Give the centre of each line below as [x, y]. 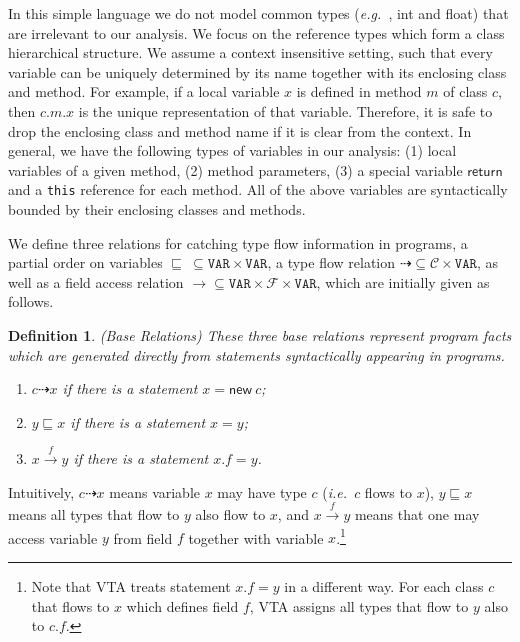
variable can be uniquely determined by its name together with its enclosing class [257, 71]
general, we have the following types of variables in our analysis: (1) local [232, 150]
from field [143, 537]
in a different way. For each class [384, 585]
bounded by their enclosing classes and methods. [157, 209]
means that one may [417, 514]
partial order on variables [85, 262]
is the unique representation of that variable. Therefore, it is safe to [285, 110]
